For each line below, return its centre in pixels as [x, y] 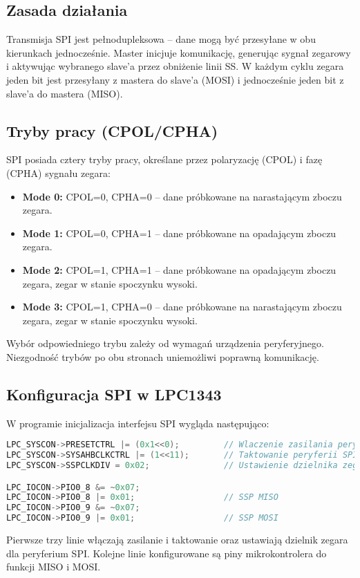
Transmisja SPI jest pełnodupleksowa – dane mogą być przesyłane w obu [161, 39]
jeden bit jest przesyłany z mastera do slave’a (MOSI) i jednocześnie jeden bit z [175, 79]
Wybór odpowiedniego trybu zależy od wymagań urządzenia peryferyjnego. [165, 343]
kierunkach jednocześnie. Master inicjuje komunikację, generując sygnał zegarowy [179, 52]
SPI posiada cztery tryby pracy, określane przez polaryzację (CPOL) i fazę [164, 159]
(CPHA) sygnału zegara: [58, 173]
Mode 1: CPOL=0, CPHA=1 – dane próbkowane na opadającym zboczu [179, 233]
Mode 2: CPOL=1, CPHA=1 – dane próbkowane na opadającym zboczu [179, 269]
